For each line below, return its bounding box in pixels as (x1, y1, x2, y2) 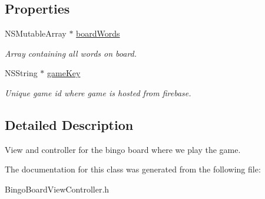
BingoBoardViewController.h (5, 182, 110, 195)
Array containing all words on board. (5, 47, 137, 59)
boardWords (76, 27, 120, 40)
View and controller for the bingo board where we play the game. (5, 143, 241, 155)
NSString (5, 67, 38, 79)
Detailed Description (5, 115, 134, 133)
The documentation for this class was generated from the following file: (5, 163, 261, 175)
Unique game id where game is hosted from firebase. (5, 86, 191, 99)
